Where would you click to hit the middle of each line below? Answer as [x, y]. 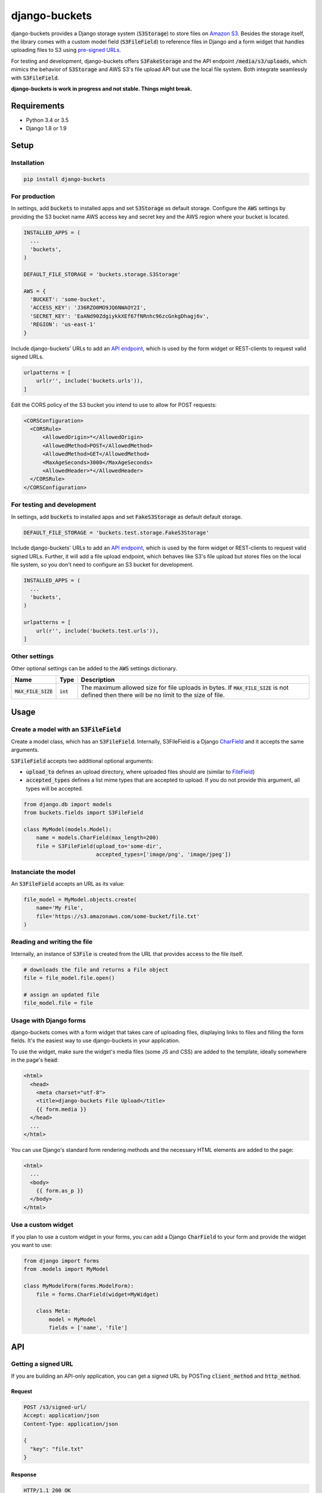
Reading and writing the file [52, 942]
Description [98, 680]
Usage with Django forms [49, 1020]
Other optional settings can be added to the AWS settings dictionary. [94, 668]
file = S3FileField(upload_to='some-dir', [99, 846]
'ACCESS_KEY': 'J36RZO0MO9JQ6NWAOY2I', [88, 308]
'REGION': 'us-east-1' [63, 325]
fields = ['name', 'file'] [88, 1328]
